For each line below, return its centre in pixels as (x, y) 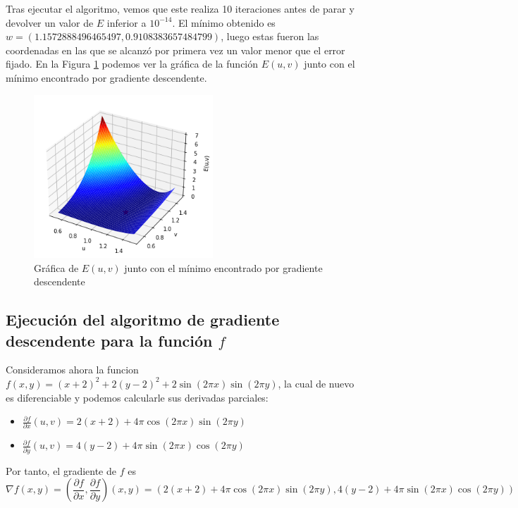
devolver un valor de (50, 22)
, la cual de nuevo (316, 383)
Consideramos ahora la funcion (72, 370)
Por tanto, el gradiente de (61, 470)
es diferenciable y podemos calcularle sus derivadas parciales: (137, 397)
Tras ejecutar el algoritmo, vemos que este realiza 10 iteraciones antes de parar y (180, 8)
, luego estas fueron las (270, 36)
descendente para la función (109, 340)
